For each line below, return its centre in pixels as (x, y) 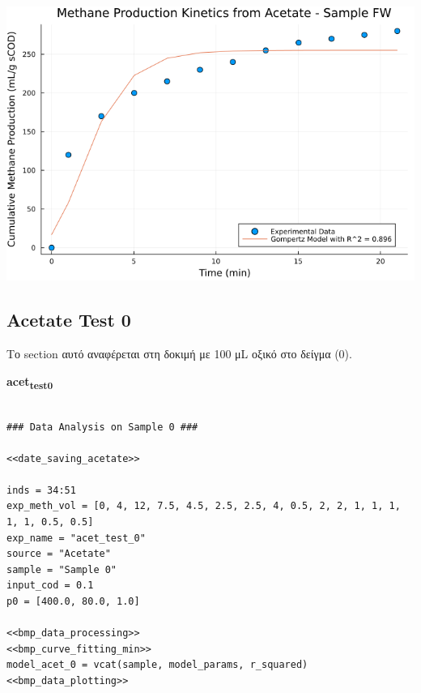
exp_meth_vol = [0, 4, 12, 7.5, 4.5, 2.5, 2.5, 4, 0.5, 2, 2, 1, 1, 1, (204, 506)
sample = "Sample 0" (62, 569)
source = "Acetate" (59, 554)
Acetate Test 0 (69, 320)
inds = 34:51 (41, 490)
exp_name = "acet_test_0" (76, 538)
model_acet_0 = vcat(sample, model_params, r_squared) (157, 665)
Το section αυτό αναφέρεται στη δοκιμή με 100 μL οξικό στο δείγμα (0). (179, 354)
